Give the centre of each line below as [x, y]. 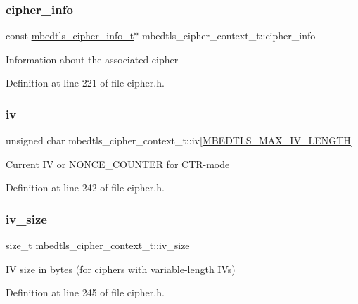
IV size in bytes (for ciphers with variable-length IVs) [121, 268]
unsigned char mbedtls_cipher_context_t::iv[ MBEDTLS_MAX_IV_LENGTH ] [180, 140]
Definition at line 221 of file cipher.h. [85, 83]
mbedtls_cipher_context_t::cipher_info [229, 36]
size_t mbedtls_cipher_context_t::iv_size [98, 245]
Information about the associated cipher [92, 59]
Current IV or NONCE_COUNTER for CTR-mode [118, 164]
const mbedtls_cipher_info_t [70, 36]
